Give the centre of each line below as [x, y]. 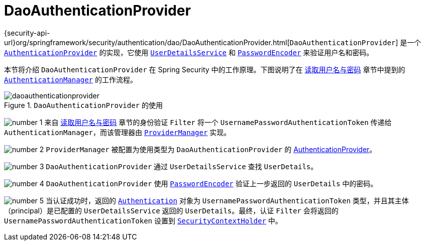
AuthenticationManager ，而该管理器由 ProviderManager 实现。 [118, 132]
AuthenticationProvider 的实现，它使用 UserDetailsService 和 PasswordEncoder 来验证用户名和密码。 [189, 52]
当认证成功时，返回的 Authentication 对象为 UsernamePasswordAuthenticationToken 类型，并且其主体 [227, 200]
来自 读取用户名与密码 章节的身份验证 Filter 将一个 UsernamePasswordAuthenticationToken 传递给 [218, 122]
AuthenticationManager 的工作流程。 [71, 79]
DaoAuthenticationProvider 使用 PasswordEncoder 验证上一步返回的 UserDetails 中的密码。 [212, 183]
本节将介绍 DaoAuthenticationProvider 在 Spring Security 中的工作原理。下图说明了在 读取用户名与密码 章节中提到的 [205, 69]
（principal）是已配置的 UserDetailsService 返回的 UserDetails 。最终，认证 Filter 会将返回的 [171, 210]
